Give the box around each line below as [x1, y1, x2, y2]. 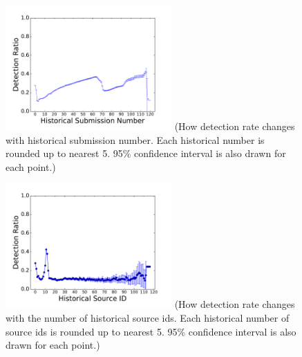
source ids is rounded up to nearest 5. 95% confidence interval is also [6, 324, 296, 338]
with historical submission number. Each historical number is [6, 132, 265, 147]
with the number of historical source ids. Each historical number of [6, 310, 290, 324]
